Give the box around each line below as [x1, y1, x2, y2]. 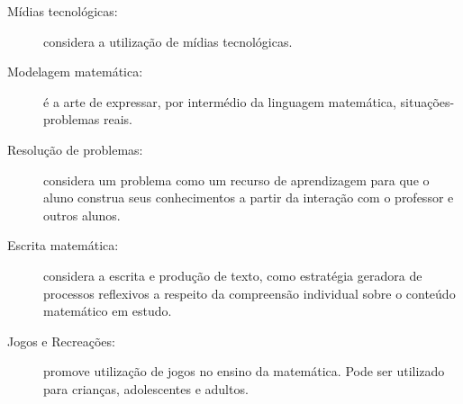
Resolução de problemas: [7, 139, 143, 158]
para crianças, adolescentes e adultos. [43, 379, 249, 398]
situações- [400, 92, 455, 111]
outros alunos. [43, 205, 121, 224]
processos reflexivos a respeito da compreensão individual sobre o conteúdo [43, 283, 456, 302]
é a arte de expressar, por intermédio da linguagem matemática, [43, 92, 396, 111]
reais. [104, 110, 133, 129]
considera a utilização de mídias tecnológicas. [43, 31, 293, 50]
